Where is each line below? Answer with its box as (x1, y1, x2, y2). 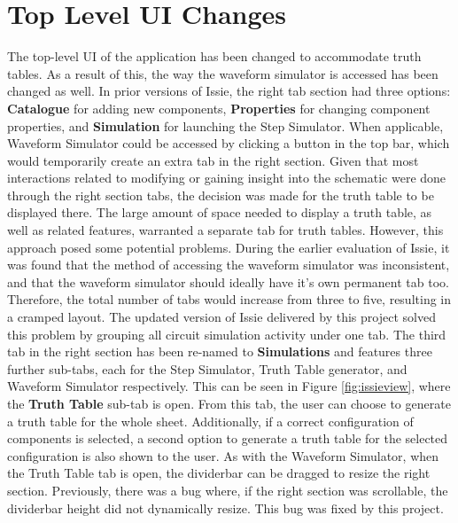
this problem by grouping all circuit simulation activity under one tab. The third (7, 324, 446, 343)
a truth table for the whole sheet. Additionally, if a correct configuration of (7, 411, 414, 430)
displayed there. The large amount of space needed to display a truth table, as (7, 203, 432, 222)
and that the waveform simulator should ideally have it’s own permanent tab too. (7, 272, 449, 291)
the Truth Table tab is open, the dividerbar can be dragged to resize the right (7, 464, 431, 482)
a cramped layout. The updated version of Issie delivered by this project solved (7, 308, 436, 326)
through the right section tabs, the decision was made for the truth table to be (7, 185, 434, 204)
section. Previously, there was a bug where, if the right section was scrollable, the (7, 480, 448, 499)
